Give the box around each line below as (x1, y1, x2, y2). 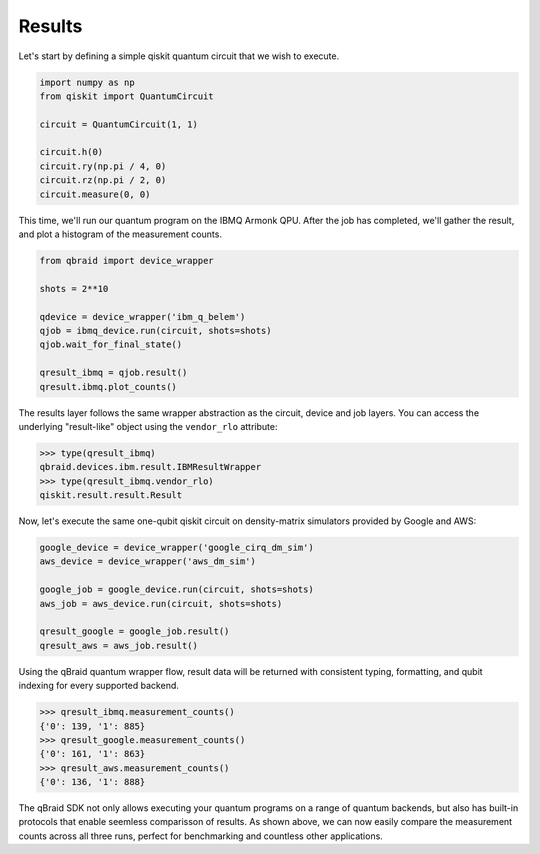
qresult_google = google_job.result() (39, 626, 230, 637)
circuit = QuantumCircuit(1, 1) (39, 118, 199, 130)
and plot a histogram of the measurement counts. (18, 228, 222, 240)
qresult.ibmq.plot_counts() (39, 381, 177, 392)
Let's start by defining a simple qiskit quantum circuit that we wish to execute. (18, 50, 340, 62)
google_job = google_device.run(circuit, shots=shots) (39, 584, 314, 595)
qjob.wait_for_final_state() (39, 339, 183, 350)
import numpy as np (39, 76, 135, 88)
